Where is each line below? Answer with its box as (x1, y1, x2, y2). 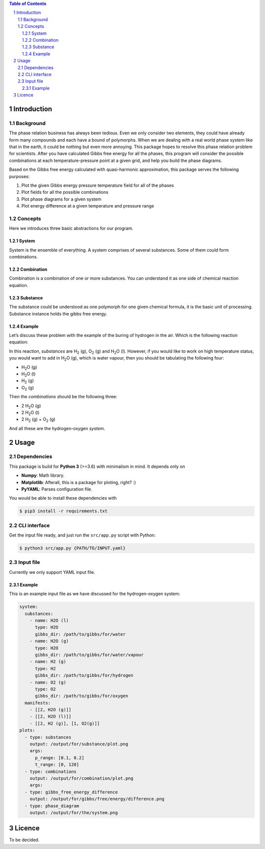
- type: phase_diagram (25, 803, 79, 809)
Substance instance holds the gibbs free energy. (9, 310, 107, 316)
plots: (19, 727, 35, 733)
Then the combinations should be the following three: (9, 394, 118, 400)
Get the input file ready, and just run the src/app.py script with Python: (9, 532, 156, 538)
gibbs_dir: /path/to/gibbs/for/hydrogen (35, 672, 133, 678)
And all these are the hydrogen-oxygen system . (9, 425, 106, 431)
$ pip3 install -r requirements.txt (19, 508, 108, 514)
